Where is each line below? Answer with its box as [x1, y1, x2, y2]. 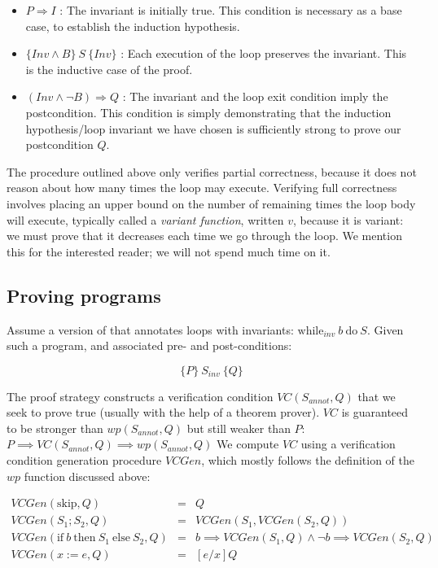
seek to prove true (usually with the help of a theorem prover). [7, 404, 320, 421]
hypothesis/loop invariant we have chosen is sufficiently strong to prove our [25, 120, 401, 137]
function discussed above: [24, 467, 151, 484]
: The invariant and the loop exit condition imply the [122, 88, 388, 105]
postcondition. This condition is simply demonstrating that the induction [25, 103, 392, 120]
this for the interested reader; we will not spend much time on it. [7, 242, 331, 260]
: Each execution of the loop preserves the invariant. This [120, 45, 407, 62]
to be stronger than [7, 419, 103, 436]
